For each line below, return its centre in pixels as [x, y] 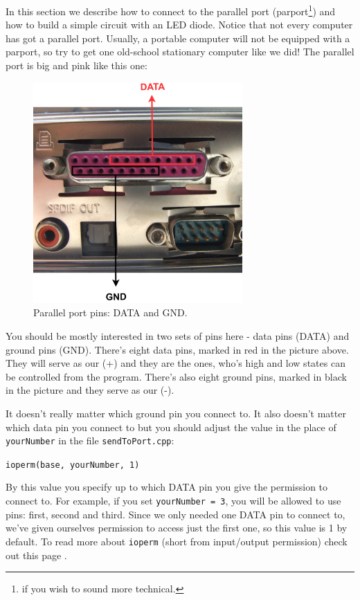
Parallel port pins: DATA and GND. [110, 312]
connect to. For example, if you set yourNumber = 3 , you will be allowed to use [173, 501]
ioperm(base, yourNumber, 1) [73, 465]
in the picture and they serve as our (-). [90, 390]
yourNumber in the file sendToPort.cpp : [90, 440]
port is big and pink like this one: [76, 65]
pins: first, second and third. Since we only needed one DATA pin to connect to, [175, 514]
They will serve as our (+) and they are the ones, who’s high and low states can [175, 363]
